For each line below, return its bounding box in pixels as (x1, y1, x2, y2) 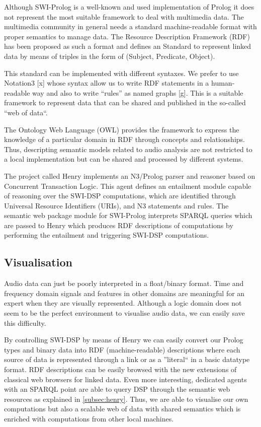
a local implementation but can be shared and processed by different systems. (4, 154, 243, 164)
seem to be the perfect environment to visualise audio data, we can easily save (4, 308, 245, 318)
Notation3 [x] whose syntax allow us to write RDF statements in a (4, 78, 209, 88)
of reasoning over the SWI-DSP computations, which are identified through (4, 190, 236, 201)
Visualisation (4, 254, 72, 270)
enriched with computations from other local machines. (4, 413, 174, 423)
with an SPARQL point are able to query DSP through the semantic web (4, 384, 230, 394)
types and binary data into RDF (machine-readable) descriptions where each (4, 344, 240, 354)
